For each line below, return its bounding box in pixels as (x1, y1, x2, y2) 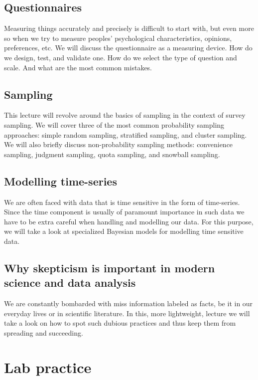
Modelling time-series (4, 173, 117, 189)
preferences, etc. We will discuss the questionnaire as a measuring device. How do (4, 42, 253, 53)
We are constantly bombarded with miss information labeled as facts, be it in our (4, 298, 253, 309)
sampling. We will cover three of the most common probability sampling (4, 119, 225, 130)
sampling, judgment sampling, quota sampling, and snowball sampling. (4, 149, 220, 159)
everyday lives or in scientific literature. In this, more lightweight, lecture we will (4, 308, 250, 318)
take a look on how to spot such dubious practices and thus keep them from (4, 318, 236, 328)
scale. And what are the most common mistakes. (4, 62, 152, 72)
